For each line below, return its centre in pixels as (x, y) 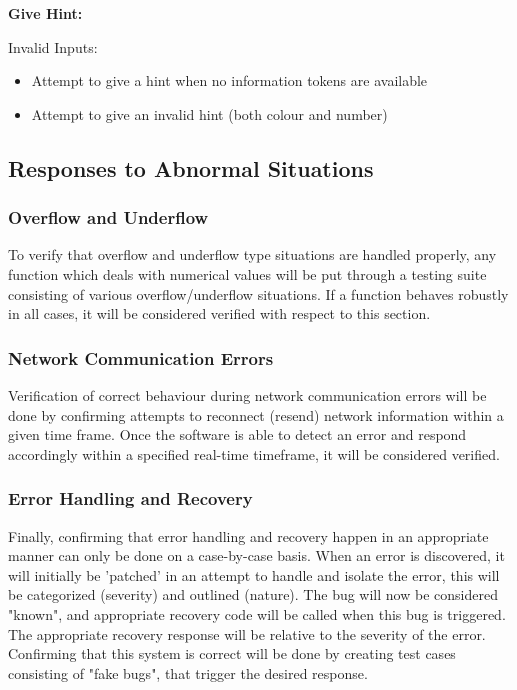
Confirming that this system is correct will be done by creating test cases (232, 653)
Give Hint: (45, 13)
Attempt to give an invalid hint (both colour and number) (209, 113)
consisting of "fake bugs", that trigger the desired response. (188, 672)
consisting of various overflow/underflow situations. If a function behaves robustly (258, 293)
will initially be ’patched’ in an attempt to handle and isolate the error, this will (254, 574)
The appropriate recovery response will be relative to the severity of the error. (247, 633)
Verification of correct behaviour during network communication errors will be (247, 394)
